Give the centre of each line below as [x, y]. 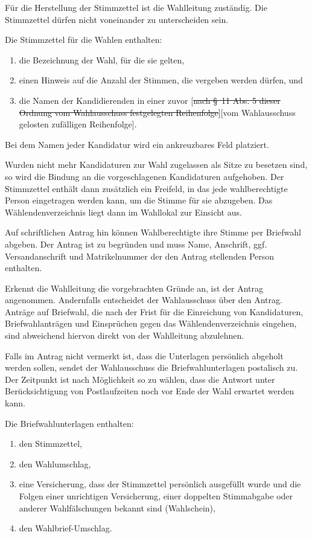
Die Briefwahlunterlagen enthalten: [69, 423]
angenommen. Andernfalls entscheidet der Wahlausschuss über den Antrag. [144, 300]
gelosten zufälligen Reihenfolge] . [78, 124]
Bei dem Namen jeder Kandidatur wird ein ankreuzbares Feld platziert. [137, 144]
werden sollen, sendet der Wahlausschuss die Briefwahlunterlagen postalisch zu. [151, 367]
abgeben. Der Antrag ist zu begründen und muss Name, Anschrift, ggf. [136, 244]
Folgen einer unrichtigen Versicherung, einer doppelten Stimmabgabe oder [156, 496]
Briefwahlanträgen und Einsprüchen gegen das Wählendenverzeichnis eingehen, [151, 323]
